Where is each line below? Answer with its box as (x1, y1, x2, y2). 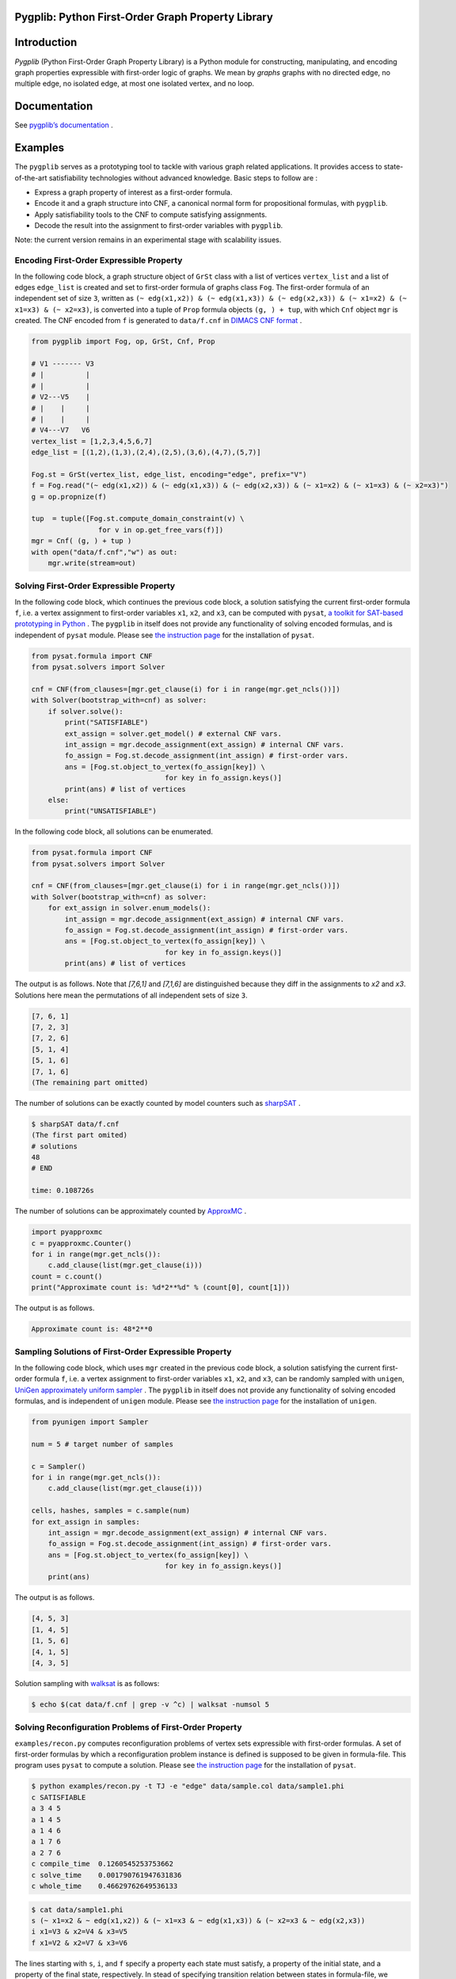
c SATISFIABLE (31, 1793, 86, 1802)
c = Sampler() (31, 1461, 86, 1471)
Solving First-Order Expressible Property (14, 580, 176, 591)
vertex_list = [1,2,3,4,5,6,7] (31, 436, 154, 446)
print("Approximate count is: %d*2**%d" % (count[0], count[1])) (31, 1283, 291, 1292)
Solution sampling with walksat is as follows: (14, 1678, 160, 1688)
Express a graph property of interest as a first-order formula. (34, 187, 233, 197)
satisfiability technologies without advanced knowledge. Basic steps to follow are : (48, 173, 318, 182)
